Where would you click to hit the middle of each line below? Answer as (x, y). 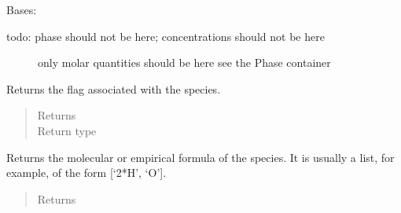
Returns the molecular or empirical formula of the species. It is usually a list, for (200, 157)
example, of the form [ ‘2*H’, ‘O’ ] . (86, 173)
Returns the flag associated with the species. (114, 88)
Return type (67, 130)
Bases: (22, 9)
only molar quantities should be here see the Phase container (184, 62)
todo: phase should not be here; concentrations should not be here (166, 36)
